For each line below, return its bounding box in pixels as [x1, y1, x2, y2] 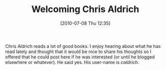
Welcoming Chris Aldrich [31, 4, 140, 15]
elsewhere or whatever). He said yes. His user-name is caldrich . [5, 59, 140, 65]
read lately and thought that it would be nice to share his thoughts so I [5, 48, 151, 54]
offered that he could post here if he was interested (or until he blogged [5, 54, 155, 60]
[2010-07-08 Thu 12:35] [60, 20, 111, 26]
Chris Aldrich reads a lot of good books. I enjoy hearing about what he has [5, 43, 161, 49]
